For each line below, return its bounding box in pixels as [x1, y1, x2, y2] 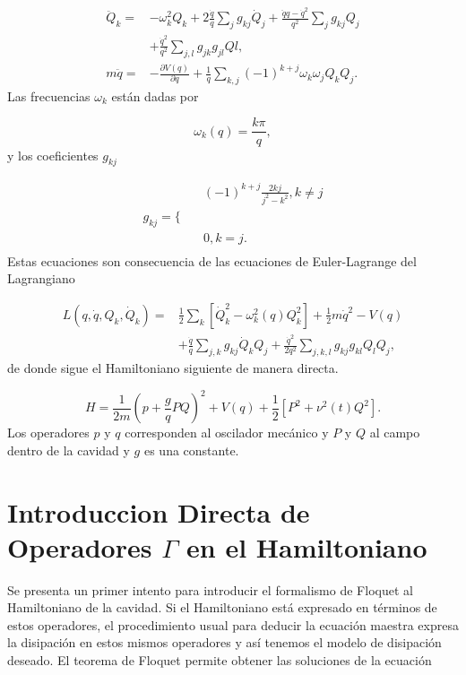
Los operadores [7, 423, 90, 442]
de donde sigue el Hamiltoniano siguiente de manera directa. [7, 359, 339, 377]
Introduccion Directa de [7, 493, 310, 530]
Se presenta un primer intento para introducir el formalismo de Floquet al [7, 580, 413, 599]
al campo [369, 423, 420, 442]
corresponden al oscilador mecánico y [125, 423, 329, 442]
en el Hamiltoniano [186, 528, 427, 565]
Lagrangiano [7, 269, 75, 288]
